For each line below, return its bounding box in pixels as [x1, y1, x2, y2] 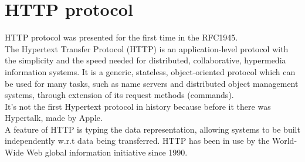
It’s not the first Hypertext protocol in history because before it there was [5, 100, 271, 112]
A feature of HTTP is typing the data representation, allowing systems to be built [5, 123, 300, 135]
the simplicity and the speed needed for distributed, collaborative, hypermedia [5, 54, 286, 66]
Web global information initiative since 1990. [26, 146, 188, 158]
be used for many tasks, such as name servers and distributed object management [5, 77, 299, 89]
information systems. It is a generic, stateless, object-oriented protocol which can [5, 65, 296, 77]
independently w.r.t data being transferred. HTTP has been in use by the [5, 134, 270, 147]
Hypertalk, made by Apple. [5, 112, 103, 124]
